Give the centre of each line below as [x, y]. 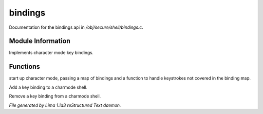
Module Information [40, 41]
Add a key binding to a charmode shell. [48, 87]
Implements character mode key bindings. [51, 53]
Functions [25, 66]
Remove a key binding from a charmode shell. [55, 96]
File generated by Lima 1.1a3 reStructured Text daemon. [65, 105]
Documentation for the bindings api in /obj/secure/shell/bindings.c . [76, 27]
